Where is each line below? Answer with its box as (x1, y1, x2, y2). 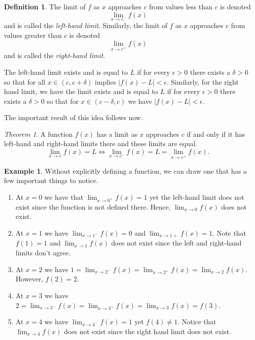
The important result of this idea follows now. (4, 112, 143, 123)
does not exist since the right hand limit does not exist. (64, 326, 231, 336)
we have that (44, 192, 83, 202)
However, (15, 274, 43, 284)
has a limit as (96, 128, 138, 139)
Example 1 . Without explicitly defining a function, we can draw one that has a (4, 165, 247, 176)
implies (95, 76, 116, 87)
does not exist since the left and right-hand (111, 238, 242, 248)
